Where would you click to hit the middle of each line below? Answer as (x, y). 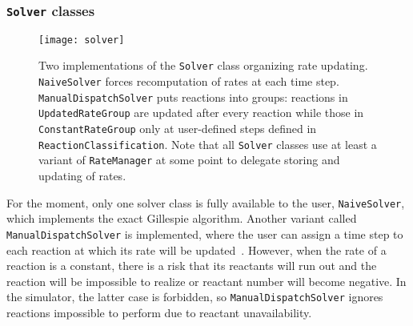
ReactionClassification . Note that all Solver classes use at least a (208, 144)
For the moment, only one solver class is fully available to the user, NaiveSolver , (206, 202)
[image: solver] (82, 40)
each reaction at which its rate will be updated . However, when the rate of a (196, 250)
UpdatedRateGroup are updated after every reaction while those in (201, 113)
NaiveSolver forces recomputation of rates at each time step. (189, 81)
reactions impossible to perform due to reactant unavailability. (159, 312)
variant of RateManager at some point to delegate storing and (189, 160)
